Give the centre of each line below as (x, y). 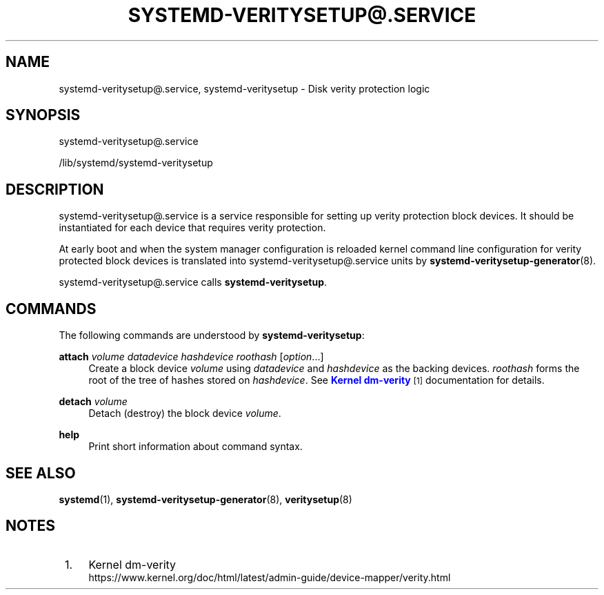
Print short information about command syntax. (195, 447)
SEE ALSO (41, 473)
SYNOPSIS (43, 115)
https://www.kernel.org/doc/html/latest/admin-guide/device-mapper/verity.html (270, 577)
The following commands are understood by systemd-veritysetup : (212, 335)
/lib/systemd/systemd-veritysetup (136, 163)
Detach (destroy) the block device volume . (185, 413)
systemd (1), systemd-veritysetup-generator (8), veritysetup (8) (205, 499)
